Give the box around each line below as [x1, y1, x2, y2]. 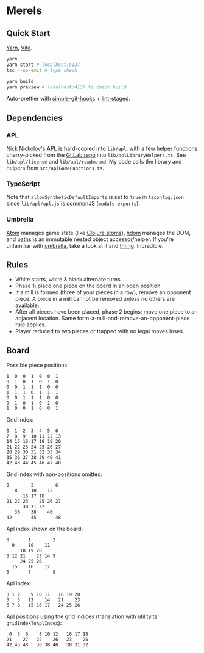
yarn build [6, 78, 34, 84]
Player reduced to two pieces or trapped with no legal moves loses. [15, 328, 185, 335]
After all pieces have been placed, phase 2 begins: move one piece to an [15, 308, 198, 316]
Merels [6, 4, 43, 18]
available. [15, 301, 40, 309]
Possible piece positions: [6, 361, 69, 369]
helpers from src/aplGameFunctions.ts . [6, 164, 105, 171]
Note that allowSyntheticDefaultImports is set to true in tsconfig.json [6, 193, 184, 201]
